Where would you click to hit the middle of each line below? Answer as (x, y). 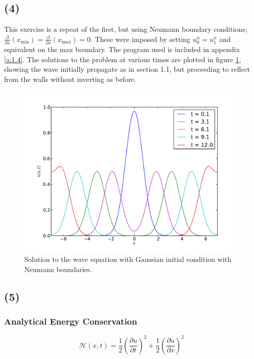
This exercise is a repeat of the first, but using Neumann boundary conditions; (126, 29)
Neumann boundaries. (58, 269)
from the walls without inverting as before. (70, 79)
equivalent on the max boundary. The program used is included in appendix (122, 49)
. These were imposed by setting (141, 39)
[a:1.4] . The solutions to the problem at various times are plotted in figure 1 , (123, 59)
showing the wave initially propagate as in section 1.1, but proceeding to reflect (127, 69)
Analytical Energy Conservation (71, 321)
